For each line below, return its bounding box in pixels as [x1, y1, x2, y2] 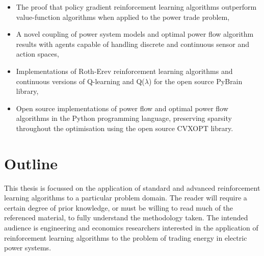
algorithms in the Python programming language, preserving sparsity [16, 113, 232, 123]
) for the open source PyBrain [148, 75, 243, 86]
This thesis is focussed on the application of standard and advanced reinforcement [4, 182, 260, 193]
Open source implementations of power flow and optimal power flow [16, 103, 228, 113]
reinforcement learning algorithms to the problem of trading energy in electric [4, 232, 247, 243]
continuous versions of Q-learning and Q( [16, 75, 145, 86]
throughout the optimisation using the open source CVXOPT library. [16, 122, 233, 133]
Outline [4, 152, 58, 173]
